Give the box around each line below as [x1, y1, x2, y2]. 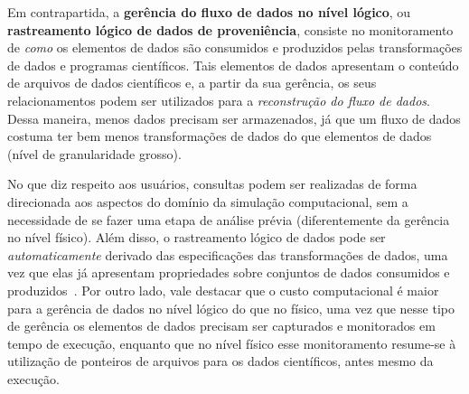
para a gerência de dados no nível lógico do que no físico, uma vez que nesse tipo [7, 298, 455, 317]
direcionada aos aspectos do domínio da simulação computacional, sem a [7, 192, 408, 211]
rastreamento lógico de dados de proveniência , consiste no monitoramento [7, 20, 454, 39]
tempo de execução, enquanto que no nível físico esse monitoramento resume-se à [7, 333, 456, 352]
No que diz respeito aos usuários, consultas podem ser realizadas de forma [7, 174, 417, 193]
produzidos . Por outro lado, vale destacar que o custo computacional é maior [7, 280, 439, 299]
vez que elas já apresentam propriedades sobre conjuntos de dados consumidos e [7, 263, 450, 282]
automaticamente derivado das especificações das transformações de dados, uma [7, 245, 448, 264]
